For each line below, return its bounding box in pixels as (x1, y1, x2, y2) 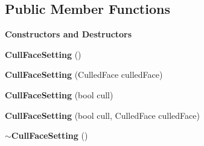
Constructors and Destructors (5, 28, 132, 40)
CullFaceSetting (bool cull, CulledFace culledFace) (5, 109, 200, 121)
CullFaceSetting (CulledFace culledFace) (5, 68, 163, 81)
